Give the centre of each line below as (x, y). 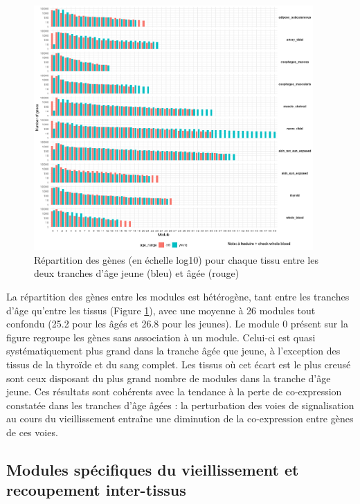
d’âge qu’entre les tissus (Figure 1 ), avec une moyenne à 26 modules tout (161, 310)
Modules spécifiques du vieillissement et (153, 469)
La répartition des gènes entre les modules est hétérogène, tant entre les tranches (178, 296)
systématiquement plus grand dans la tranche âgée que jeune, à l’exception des (173, 351)
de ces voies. (32, 432)
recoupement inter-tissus (96, 490)
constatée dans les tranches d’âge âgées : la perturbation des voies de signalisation (180, 405)
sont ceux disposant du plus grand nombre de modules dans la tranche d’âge (169, 378)
